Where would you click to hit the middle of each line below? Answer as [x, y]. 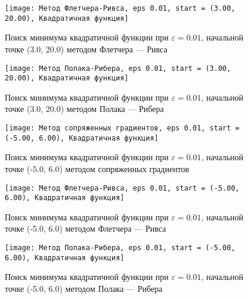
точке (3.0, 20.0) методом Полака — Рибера [84, 109]
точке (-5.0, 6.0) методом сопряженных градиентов [97, 168]
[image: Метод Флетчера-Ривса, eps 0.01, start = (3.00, [120, 8]
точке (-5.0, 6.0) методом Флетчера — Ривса [86, 228]
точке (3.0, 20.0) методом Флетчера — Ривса [86, 49]
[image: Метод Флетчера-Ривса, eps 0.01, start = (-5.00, [122, 188]
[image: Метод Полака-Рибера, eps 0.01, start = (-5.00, [120, 248]
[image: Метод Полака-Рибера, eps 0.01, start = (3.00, [118, 68]
